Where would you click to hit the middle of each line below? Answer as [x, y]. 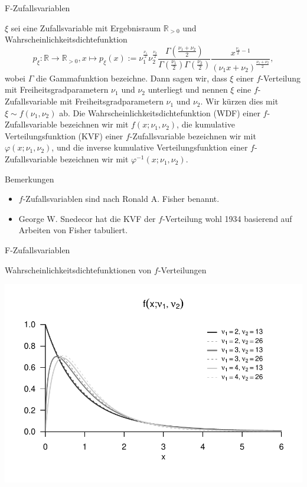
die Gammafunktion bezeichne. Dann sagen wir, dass [131, 78]
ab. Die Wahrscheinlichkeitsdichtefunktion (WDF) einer [160, 112]
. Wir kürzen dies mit [239, 101]
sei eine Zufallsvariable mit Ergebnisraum [86, 27]
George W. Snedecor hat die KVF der [87, 218]
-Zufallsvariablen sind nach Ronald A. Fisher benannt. [121, 199]
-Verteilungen [182, 269]
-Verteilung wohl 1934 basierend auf [227, 218]
